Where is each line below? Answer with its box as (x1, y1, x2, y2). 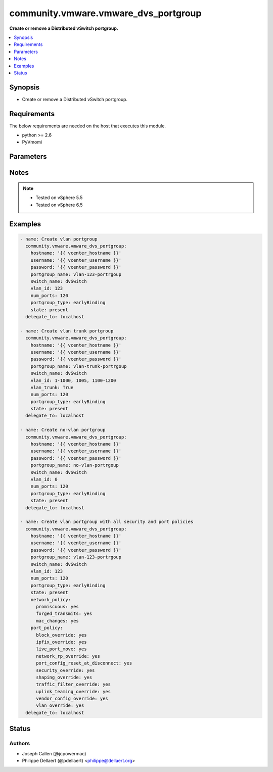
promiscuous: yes (36, 604, 79, 609)
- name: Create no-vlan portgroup (20, 427, 106, 433)
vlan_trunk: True (30, 384, 74, 390)
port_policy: (30, 625, 63, 631)
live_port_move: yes (36, 646, 87, 652)
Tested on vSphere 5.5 (35, 195, 83, 201)
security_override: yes (36, 667, 95, 673)
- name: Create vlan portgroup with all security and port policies (20, 519, 194, 525)
